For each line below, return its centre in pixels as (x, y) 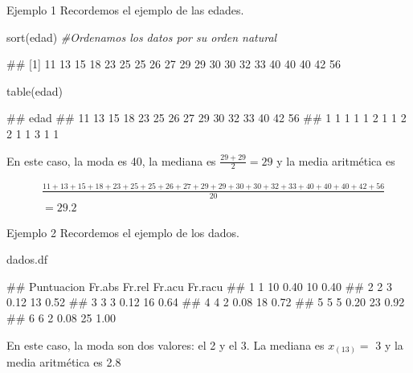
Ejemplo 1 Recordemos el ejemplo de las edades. (125, 10)
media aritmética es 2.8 (64, 362)
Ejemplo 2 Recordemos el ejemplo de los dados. (123, 232)
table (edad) (35, 90)
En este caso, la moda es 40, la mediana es (111, 160)
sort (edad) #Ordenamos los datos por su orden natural (142, 37)
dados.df (27, 259)
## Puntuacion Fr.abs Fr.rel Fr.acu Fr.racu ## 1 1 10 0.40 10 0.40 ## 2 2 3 (200, 286)
